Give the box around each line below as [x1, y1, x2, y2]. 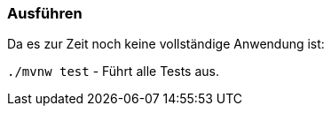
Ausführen [7, 4, 83, 22]
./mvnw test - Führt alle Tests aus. [7, 64, 219, 79]
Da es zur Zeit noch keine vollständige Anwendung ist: [7, 36, 325, 52]
